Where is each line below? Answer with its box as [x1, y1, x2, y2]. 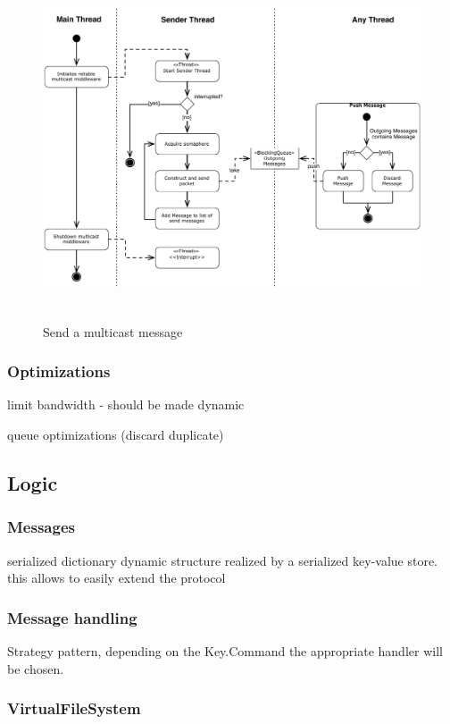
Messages [7, 516, 75, 538]
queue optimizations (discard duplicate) [7, 425, 224, 443]
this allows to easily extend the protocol [7, 568, 226, 587]
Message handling [7, 606, 137, 628]
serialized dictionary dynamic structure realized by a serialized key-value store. [7, 551, 438, 569]
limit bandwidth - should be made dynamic [7, 395, 245, 414]
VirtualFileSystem [7, 697, 141, 720]
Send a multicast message [43, 322, 183, 341]
